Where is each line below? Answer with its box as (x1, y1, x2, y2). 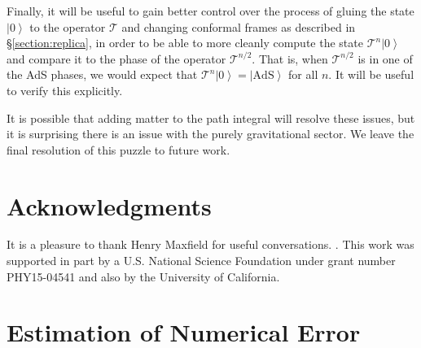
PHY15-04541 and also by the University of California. (7, 268, 280, 285)
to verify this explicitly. (7, 81, 123, 98)
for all (288, 66, 318, 83)
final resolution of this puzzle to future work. (7, 141, 230, 158)
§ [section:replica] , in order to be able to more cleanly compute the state (7, 34, 363, 51)
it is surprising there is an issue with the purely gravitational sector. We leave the (7, 125, 414, 142)
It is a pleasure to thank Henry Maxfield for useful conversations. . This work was (7, 236, 414, 253)
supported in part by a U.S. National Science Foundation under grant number (7, 252, 396, 269)
